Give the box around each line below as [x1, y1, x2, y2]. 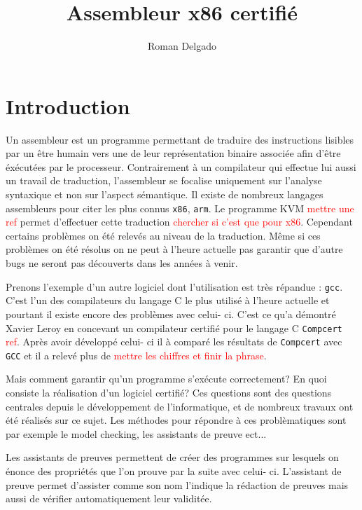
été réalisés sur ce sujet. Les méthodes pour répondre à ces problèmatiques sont [6, 413, 347, 427]
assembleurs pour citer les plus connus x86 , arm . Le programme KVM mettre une [6, 200, 354, 215]
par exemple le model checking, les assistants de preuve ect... [6, 426, 267, 441]
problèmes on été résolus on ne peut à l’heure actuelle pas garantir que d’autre [6, 242, 343, 256]
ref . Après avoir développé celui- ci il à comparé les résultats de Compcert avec [6, 334, 342, 349]
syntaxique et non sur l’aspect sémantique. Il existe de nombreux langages [6, 187, 323, 202]
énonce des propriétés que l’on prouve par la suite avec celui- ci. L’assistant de [6, 464, 342, 478]
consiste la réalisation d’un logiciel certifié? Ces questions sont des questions [6, 385, 332, 400]
